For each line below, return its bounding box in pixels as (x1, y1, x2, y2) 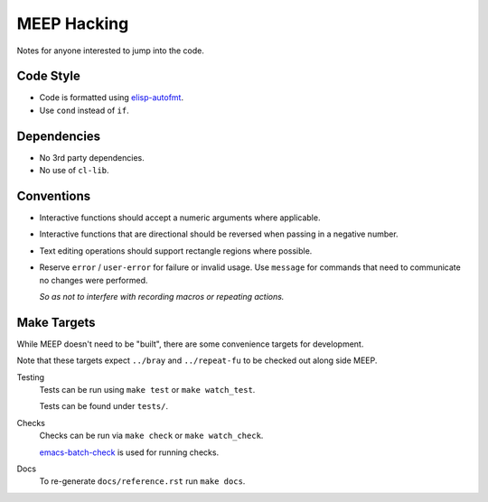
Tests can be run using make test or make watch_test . (39, 385, 256, 395)
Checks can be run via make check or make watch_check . (39, 430, 264, 442)
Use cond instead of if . (39, 105, 130, 116)
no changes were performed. (39, 274, 148, 285)
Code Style (16, 69, 80, 84)
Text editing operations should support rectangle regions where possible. (39, 245, 313, 256)
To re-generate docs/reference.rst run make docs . (39, 476, 246, 487)
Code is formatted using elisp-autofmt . (39, 92, 184, 103)
